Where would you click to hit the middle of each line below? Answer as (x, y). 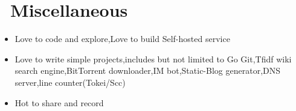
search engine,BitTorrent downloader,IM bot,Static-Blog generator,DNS (148, 70)
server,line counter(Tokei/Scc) (70, 82)
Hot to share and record (59, 102)
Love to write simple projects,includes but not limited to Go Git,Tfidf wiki (153, 58)
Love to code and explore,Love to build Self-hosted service (122, 39)
